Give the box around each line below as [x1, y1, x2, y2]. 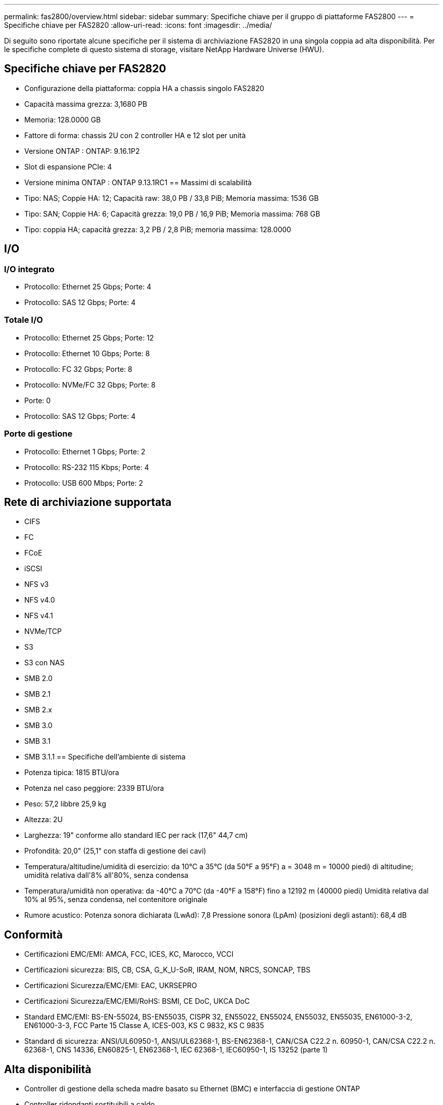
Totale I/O [4, 315, 43, 325]
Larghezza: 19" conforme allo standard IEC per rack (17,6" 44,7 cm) [24, 831, 248, 840]
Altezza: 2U [24, 815, 63, 824]
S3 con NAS [24, 658, 65, 667]
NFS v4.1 [24, 611, 53, 620]
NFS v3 [24, 580, 49, 589]
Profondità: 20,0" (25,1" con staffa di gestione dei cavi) [24, 846, 206, 856]
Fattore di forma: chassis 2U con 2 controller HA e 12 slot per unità [24, 131, 246, 140]
